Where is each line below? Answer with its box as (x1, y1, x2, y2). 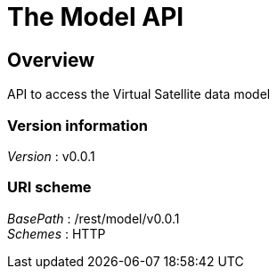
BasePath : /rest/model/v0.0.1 (7, 210, 180, 226)
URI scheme (7, 178, 92, 197)
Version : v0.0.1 (7, 148, 95, 164)
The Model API (7, 2, 184, 32)
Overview (7, 48, 95, 71)
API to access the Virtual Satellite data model (7, 86, 271, 102)
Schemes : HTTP (7, 225, 106, 241)
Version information (7, 116, 148, 134)
